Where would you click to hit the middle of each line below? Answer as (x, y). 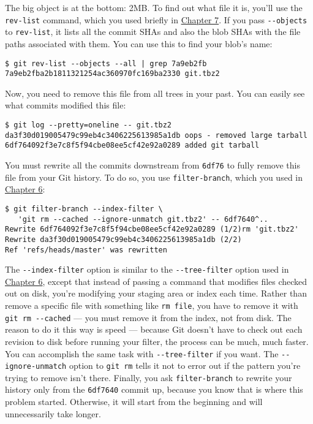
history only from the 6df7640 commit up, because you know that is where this (154, 389)
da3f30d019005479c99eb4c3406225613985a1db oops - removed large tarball (156, 135)
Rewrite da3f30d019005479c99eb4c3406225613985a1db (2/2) (123, 239)
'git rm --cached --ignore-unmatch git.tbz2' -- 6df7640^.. (143, 219)
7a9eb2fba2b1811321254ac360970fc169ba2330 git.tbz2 (112, 74)
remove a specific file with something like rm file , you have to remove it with (152, 305)
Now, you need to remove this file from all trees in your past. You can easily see (155, 93)
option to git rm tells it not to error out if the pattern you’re (185, 365)
